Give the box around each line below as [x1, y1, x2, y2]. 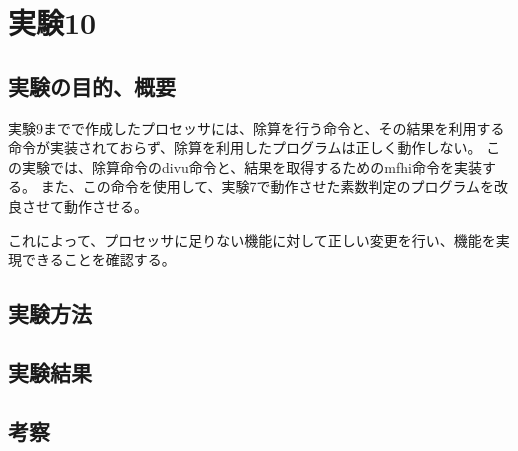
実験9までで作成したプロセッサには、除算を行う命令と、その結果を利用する [8, 117, 505, 138]
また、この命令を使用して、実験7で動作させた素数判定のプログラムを [40, 176, 495, 197]
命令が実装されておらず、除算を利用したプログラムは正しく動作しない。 [8, 137, 482, 158]
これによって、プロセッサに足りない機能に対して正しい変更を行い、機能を [8, 229, 496, 250]
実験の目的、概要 [8, 70, 176, 101]
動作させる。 [63, 195, 148, 216]
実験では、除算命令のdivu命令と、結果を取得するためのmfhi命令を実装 [21, 156, 482, 177]
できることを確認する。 [21, 249, 176, 270]
